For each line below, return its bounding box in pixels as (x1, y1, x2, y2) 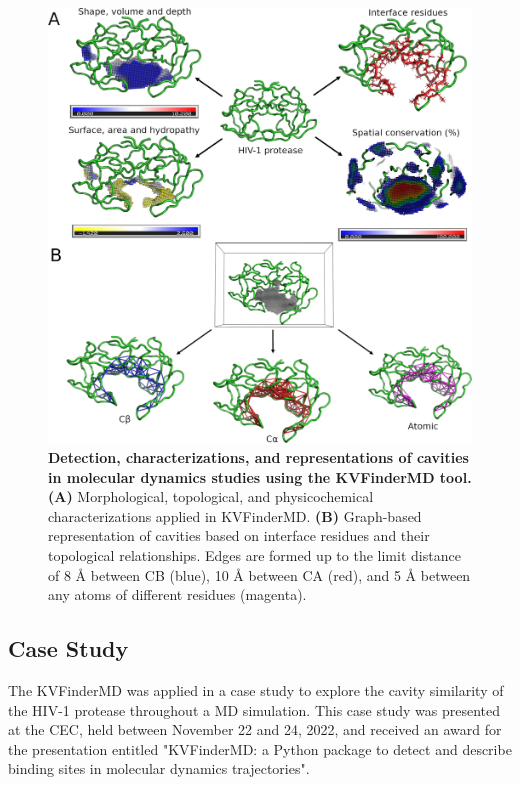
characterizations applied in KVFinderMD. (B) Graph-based (48, 505, 422, 526)
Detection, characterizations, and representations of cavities (48, 447, 469, 468)
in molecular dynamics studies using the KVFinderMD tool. (48, 466, 472, 487)
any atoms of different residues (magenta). (48, 584, 307, 605)
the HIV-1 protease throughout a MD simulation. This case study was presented (8, 699, 501, 720)
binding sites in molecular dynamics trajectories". (8, 758, 310, 779)
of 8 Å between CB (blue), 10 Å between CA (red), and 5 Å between (48, 564, 471, 585)
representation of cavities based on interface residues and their (48, 525, 430, 546)
